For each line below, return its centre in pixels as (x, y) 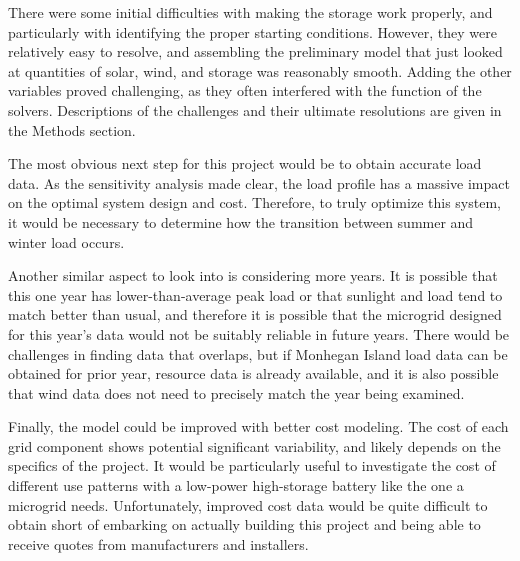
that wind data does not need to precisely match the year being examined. (236, 392)
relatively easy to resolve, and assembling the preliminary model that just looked (255, 51)
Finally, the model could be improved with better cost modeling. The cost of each (258, 426)
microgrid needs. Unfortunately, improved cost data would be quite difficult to (248, 504)
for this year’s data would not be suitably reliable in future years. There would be (259, 333)
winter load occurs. (66, 241)
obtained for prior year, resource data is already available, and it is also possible (253, 373)
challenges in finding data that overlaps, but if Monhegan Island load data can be (258, 353)
